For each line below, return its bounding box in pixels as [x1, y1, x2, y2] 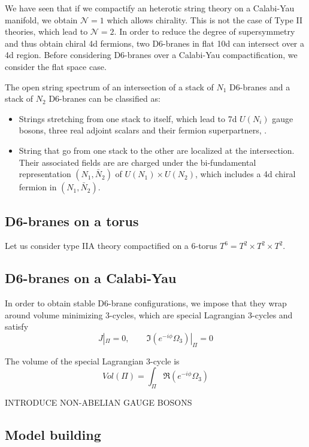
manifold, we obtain [5, 13, 78, 26]
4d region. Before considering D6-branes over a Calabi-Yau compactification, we [5, 48, 298, 61]
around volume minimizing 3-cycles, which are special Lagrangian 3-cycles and [5, 308, 293, 321]
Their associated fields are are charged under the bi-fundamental [19, 156, 256, 168]
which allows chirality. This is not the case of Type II [107, 13, 303, 26]
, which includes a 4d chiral [195, 168, 296, 180]
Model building [5, 425, 101, 444]
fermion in [19, 181, 57, 193]
